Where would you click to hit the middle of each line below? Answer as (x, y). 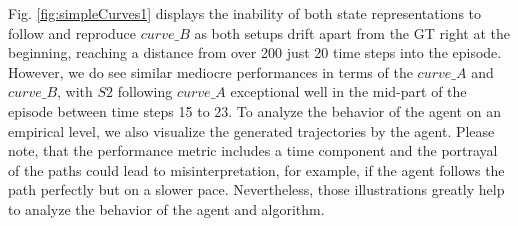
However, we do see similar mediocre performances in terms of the (210, 71)
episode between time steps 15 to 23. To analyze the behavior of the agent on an (254, 110)
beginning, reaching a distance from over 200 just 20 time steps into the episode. (255, 52)
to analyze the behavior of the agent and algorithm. (166, 208)
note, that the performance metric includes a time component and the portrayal (253, 150)
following (145, 91)
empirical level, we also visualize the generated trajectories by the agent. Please (251, 130)
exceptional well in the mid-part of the (348, 91)
